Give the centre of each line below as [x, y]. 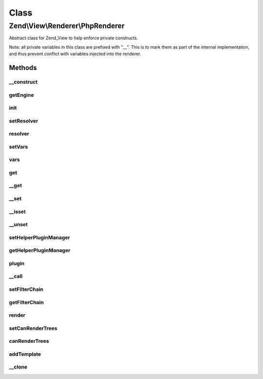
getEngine [21, 95]
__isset [18, 211]
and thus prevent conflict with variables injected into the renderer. [75, 54]
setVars [19, 147]
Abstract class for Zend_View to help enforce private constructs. [74, 38]
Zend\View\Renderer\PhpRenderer [67, 26]
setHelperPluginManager [39, 237]
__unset [18, 225]
